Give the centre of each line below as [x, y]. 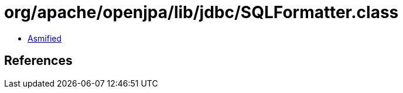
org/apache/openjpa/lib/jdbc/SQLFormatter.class [201, 12]
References [38, 61]
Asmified [45, 38]
